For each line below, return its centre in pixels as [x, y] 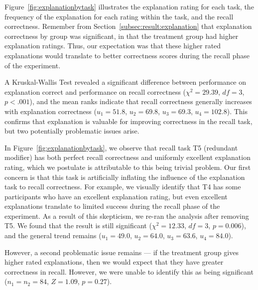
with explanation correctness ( [51, 111]
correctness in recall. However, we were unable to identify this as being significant [129, 271]
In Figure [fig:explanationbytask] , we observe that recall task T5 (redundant [121, 147]
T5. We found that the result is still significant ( [78, 225]
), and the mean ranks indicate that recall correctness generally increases [141, 101]
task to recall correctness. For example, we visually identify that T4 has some [123, 187]
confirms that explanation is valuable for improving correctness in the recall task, [129, 121]
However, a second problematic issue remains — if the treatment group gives [122, 252]
